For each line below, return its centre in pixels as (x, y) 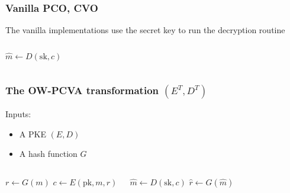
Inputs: (18, 114)
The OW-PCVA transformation (82, 90)
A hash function (48, 154)
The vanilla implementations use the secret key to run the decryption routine (145, 30)
